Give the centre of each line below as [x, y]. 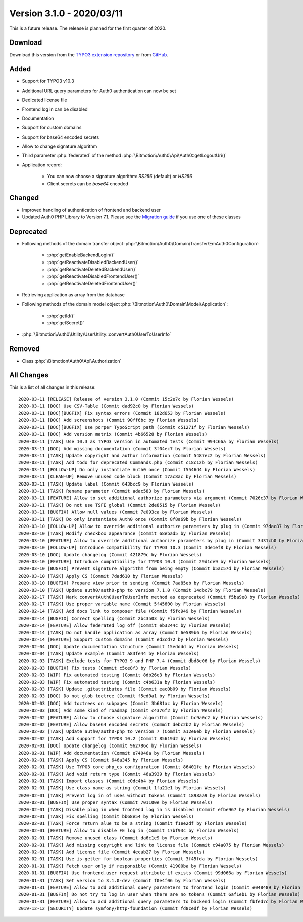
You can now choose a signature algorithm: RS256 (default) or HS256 [120, 177]
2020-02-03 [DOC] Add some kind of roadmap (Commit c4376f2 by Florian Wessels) [121, 710]
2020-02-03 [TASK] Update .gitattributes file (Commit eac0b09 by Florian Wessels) [125, 689]
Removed [24, 349]
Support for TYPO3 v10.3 [48, 81]
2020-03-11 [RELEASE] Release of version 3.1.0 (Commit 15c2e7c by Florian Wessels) [126, 399]
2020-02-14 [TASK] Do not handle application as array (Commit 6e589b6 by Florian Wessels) [135, 632]
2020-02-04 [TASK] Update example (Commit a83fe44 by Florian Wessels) [109, 654]
